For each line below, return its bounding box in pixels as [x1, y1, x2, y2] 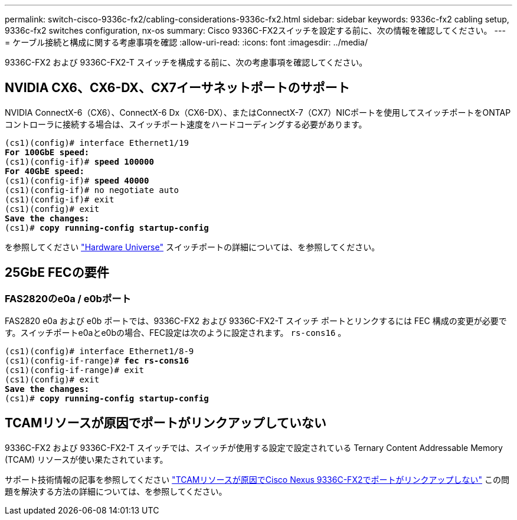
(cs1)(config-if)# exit [5, 194, 114, 204]
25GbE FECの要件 [5, 265, 109, 280]
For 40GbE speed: [5, 166, 84, 176]
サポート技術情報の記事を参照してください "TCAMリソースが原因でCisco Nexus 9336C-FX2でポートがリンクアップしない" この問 [5, 474, 509, 485]
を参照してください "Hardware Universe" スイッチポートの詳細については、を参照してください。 [5, 241, 380, 252]
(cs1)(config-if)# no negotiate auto [5, 185, 179, 195]
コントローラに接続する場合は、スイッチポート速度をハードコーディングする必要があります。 [5, 119, 367, 129]
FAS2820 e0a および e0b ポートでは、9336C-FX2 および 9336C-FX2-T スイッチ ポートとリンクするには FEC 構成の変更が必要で [5, 316, 507, 326]
